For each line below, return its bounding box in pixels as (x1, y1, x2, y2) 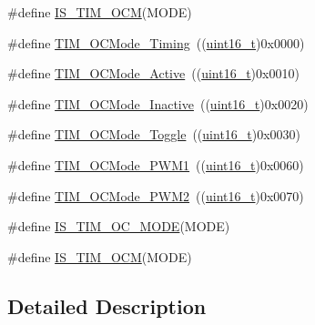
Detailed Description (7, 291, 207, 320)
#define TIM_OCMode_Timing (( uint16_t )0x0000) (7, 33, 305, 52)
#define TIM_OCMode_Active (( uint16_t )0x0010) (7, 64, 300, 83)
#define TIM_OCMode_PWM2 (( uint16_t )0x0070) (7, 186, 304, 205)
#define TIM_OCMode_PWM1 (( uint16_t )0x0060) (7, 155, 304, 174)
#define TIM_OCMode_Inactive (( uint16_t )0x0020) (7, 94, 309, 113)
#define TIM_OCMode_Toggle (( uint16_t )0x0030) (7, 125, 301, 144)
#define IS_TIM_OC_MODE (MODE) (7, 217, 230, 236)
